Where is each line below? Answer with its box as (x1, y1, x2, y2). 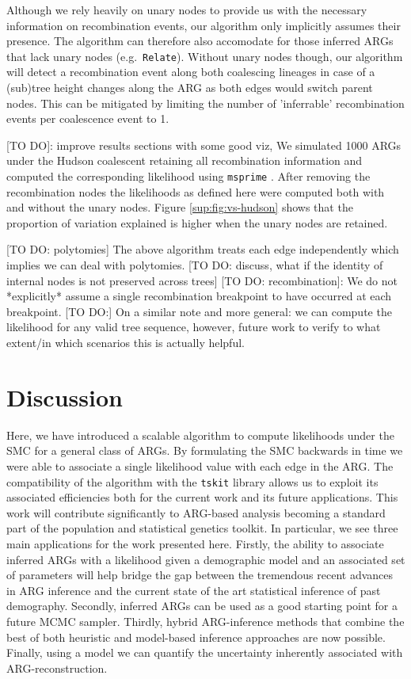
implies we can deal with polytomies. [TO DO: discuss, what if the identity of (6, 257, 383, 273)
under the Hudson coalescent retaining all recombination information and (6, 152, 363, 169)
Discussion (6, 380, 123, 413)
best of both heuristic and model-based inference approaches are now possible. (6, 628, 386, 645)
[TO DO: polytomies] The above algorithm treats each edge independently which (6, 241, 399, 257)
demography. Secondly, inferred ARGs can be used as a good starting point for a (6, 597, 398, 614)
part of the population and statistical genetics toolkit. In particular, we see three (6, 520, 398, 536)
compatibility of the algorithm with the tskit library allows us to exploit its (6, 473, 379, 490)
